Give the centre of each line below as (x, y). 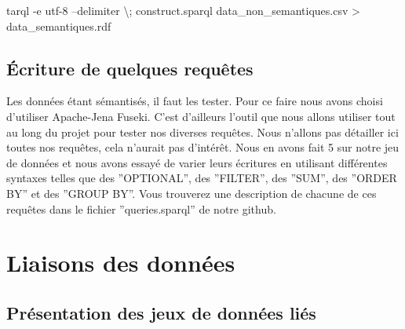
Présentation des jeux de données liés (161, 312)
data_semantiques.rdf (59, 26)
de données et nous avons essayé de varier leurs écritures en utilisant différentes (197, 162)
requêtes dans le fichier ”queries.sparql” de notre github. (141, 208)
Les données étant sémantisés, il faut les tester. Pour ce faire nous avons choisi (195, 101)
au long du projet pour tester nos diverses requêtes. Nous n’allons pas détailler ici (202, 132)
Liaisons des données (121, 263)
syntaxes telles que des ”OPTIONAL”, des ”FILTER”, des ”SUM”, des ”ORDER (202, 178)
